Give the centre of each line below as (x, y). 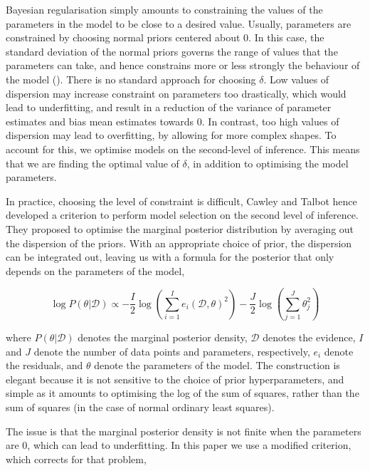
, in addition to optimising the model (268, 163)
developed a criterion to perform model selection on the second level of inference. (182, 215)
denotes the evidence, (309, 337)
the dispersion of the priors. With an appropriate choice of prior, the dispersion (179, 243)
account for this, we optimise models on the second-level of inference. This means (183, 149)
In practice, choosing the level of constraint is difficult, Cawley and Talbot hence (181, 201)
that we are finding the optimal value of (92, 163)
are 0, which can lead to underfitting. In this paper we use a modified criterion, (179, 445)
